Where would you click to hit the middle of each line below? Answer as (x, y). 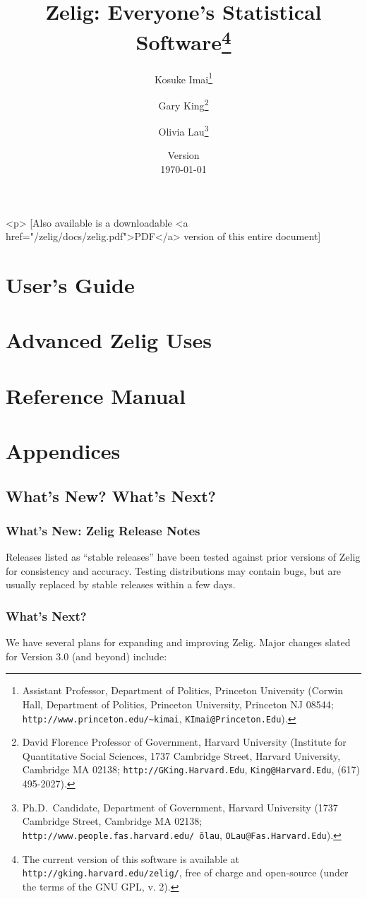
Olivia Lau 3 (183, 130)
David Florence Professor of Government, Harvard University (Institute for (184, 742)
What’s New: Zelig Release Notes (103, 530)
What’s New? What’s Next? (111, 495)
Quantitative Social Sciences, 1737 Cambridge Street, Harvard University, (181, 755)
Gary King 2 (183, 104)
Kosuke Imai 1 (183, 78)
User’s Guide (70, 284)
